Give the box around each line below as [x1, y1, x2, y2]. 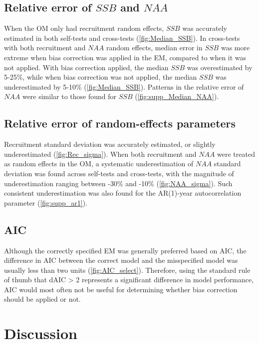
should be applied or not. [4, 294, 81, 304]
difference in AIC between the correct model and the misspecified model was [4, 255, 238, 265]
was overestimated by [187, 62, 253, 72]
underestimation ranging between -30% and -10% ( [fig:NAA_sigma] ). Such [4, 178, 233, 188]
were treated [217, 148, 255, 159]
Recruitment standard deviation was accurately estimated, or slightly [4, 139, 216, 149]
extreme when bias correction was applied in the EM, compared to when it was [4, 52, 247, 62]
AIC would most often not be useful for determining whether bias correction [4, 284, 238, 294]
